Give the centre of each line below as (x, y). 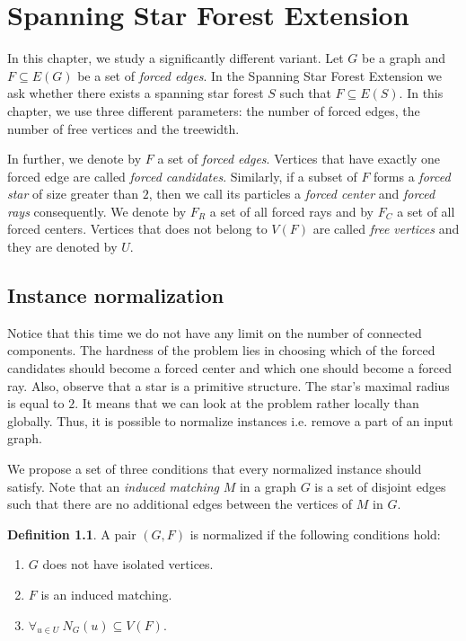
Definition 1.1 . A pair (72, 534)
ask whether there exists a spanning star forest (136, 93)
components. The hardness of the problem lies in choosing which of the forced (221, 350)
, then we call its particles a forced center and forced (292, 194)
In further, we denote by (75, 159)
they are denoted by (62, 247)
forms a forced (412, 176)
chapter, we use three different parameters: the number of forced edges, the (214, 110)
